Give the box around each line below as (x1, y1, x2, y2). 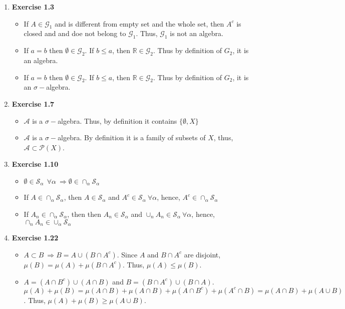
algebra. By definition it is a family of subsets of (58, 132, 206, 143)
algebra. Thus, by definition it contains (58, 115, 177, 126)
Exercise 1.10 (12, 159, 59, 169)
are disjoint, (184, 249, 221, 259)
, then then (67, 208, 101, 219)
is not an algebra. (170, 28, 223, 39)
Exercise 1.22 (12, 232, 59, 243)
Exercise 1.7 (12, 98, 55, 109)
